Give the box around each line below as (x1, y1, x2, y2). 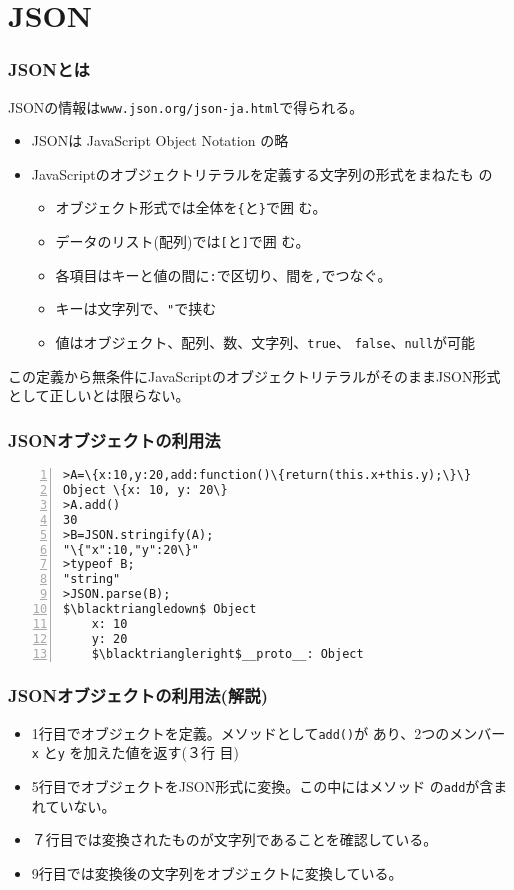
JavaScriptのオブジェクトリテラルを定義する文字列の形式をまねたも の (31, 163, 493, 184)
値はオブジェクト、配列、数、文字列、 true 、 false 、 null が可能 (55, 332, 476, 353)
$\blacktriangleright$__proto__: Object (91, 646, 364, 661)
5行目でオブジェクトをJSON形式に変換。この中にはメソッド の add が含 (31, 776, 494, 797)
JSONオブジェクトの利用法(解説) (8, 683, 268, 708)
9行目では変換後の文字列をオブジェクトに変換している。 (31, 862, 403, 883)
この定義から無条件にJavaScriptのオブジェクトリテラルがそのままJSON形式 (8, 365, 501, 386)
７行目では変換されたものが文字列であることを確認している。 (31, 829, 438, 850)
